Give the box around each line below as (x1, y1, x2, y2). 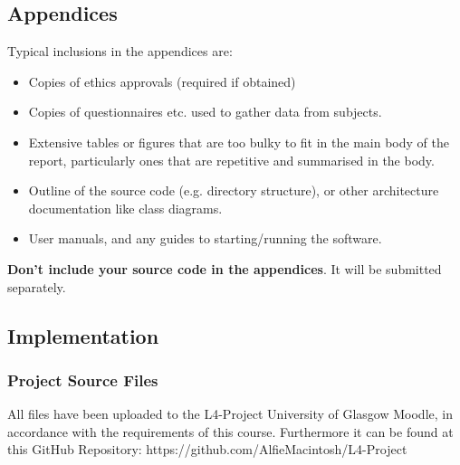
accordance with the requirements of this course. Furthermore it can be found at (7, 422, 454, 441)
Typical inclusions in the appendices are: (7, 42, 233, 61)
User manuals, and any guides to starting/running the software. (28, 229, 382, 248)
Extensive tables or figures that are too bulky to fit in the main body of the (28, 132, 449, 151)
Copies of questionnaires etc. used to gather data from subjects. (28, 102, 382, 121)
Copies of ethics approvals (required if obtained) (28, 71, 296, 90)
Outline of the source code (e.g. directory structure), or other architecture (28, 181, 439, 200)
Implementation (7, 321, 159, 349)
